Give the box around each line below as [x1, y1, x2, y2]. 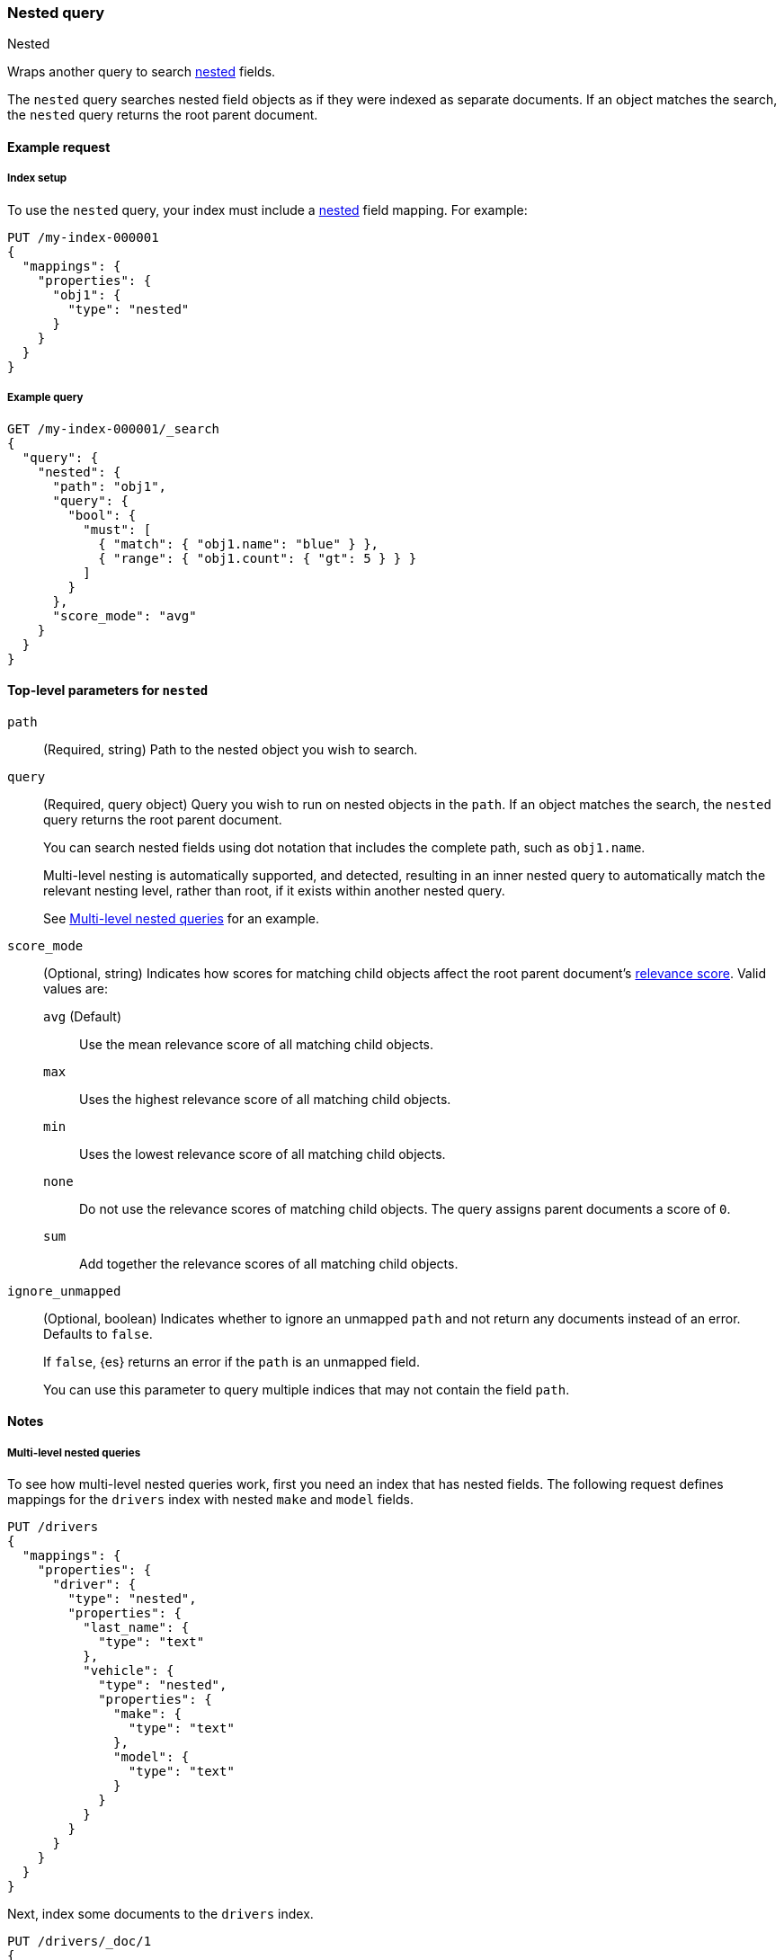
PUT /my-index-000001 [7, 229, 159, 245]
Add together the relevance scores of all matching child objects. [79, 1255, 459, 1271]
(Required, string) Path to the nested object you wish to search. [43, 741, 418, 757]
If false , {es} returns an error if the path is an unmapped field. [43, 1353, 420, 1369]
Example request [7, 138, 111, 155]
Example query [7, 391, 84, 405]
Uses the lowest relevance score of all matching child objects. [79, 1145, 446, 1162]
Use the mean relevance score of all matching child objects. [79, 1036, 434, 1052]
